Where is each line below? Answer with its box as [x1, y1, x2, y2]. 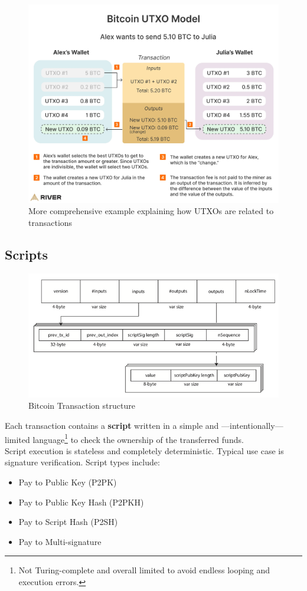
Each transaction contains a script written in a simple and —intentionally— [5, 419, 283, 431]
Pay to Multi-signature [18, 535, 102, 547]
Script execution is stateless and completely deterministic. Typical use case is [5, 444, 284, 457]
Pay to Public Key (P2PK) [18, 476, 117, 488]
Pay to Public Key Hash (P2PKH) [18, 495, 144, 508]
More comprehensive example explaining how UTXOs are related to [28, 205, 274, 217]
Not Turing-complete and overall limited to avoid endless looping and [18, 564, 270, 576]
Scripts [5, 245, 48, 263]
